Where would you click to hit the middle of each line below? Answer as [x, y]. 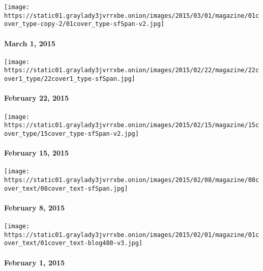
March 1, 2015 [30, 43]
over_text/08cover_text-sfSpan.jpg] [66, 188]
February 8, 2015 [35, 207]
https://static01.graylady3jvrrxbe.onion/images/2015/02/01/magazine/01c [132, 235]
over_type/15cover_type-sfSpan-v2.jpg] [71, 133]
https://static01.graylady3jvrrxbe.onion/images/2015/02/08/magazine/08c [132, 180]
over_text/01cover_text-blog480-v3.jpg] [74, 243]
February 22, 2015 [37, 98]
